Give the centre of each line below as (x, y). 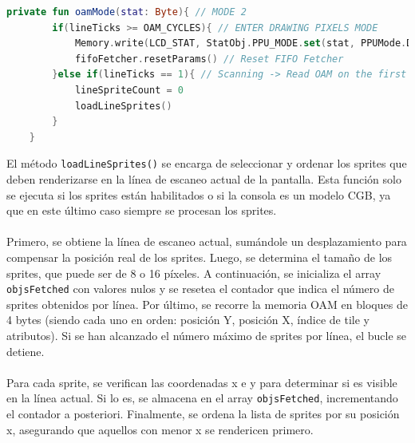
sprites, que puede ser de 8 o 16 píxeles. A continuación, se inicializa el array (194, 273)
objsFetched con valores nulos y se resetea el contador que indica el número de (200, 289)
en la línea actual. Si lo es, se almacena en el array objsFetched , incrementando (202, 398)
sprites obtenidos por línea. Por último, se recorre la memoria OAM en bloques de (207, 304)
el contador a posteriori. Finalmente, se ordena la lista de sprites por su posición (203, 414)
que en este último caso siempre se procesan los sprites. (142, 210)
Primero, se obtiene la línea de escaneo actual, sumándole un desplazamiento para (207, 241)
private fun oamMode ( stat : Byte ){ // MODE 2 (126, 12)
